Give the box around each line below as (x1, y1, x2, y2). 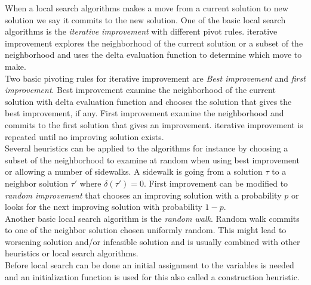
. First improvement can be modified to (144, 176, 288, 189)
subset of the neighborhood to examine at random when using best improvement (5, 153, 300, 166)
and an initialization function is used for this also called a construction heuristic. (5, 270, 300, 283)
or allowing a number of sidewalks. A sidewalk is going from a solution (5, 165, 263, 178)
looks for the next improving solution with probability (5, 200, 202, 213)
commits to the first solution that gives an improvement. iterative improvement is (5, 118, 303, 131)
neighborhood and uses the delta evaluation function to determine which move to (5, 48, 302, 61)
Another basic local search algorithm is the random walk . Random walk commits (5, 212, 300, 224)
